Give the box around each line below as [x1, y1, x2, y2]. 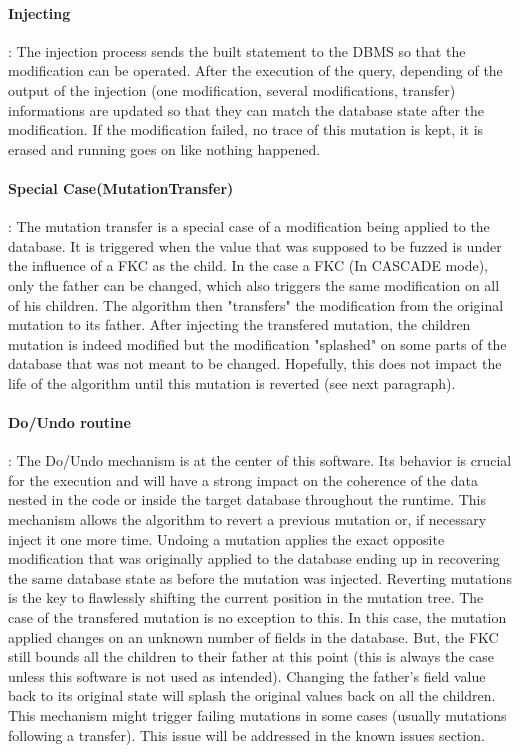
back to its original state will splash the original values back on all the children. [8, 685, 496, 706]
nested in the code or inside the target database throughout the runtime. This [8, 489, 487, 510]
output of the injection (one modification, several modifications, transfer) [8, 79, 456, 100]
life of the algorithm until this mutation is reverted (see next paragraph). [8, 372, 456, 393]
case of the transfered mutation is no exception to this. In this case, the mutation [8, 607, 507, 628]
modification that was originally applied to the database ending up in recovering [8, 548, 500, 569]
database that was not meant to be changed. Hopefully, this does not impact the [8, 353, 502, 374]
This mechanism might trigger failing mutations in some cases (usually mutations [8, 705, 507, 726]
